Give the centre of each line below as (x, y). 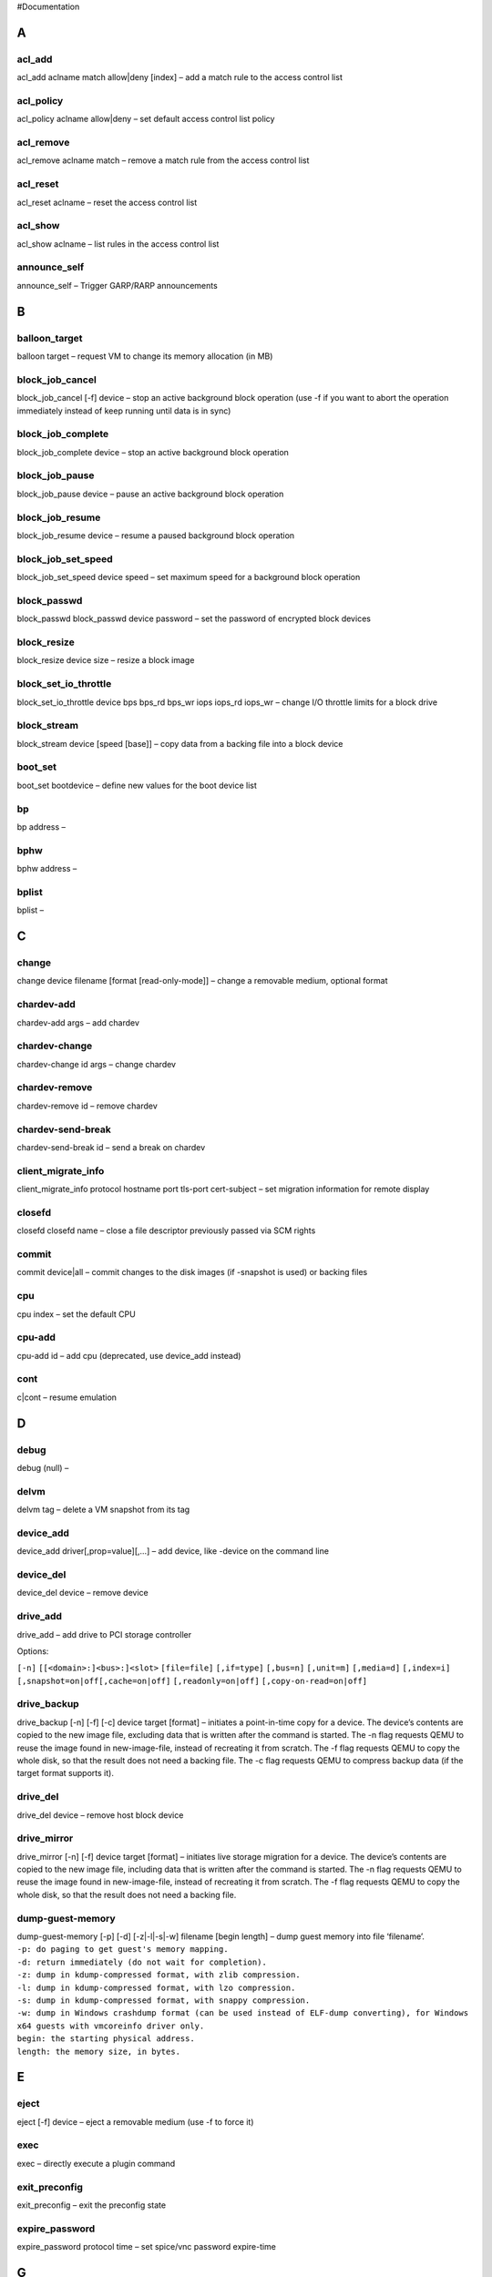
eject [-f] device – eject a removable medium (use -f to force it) (135, 2121)
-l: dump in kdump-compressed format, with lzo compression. (156, 1987)
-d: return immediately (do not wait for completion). (142, 1962)
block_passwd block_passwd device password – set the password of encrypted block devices (194, 618)
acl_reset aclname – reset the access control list (107, 202)
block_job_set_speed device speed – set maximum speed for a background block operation (189, 577)
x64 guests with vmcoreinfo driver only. (111, 2026)
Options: (33, 1651)
